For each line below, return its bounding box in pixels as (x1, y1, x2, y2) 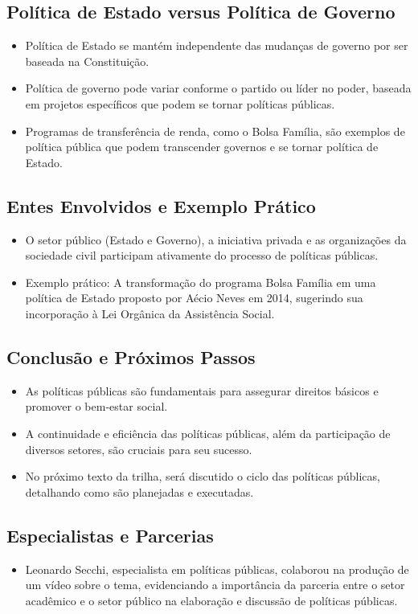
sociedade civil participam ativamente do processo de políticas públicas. (25, 247, 379, 264)
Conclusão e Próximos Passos (6, 344, 256, 369)
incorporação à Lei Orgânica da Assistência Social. (25, 305, 275, 321)
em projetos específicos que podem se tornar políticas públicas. (25, 95, 335, 112)
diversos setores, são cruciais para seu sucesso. (25, 440, 252, 457)
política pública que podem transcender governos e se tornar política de (25, 138, 379, 155)
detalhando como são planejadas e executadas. (25, 483, 254, 500)
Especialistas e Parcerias (6, 522, 214, 547)
